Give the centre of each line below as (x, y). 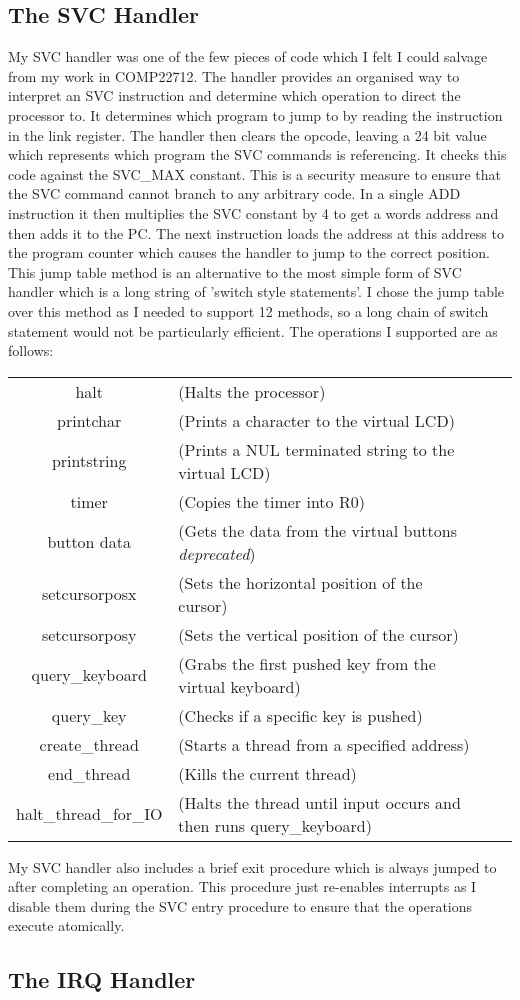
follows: (31, 350)
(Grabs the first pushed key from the (307, 663)
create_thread (89, 744)
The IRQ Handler (102, 979)
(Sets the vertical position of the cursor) (318, 634)
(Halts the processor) (252, 391)
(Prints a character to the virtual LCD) (316, 420)
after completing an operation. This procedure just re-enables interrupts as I (242, 886)
